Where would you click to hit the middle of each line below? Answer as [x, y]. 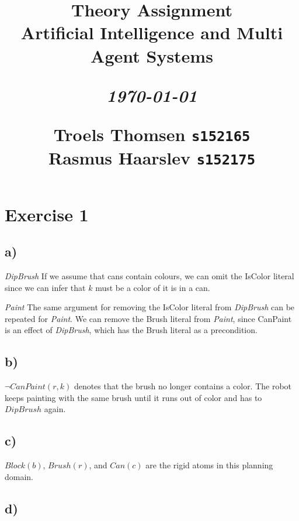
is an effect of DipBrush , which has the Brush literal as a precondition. [131, 330]
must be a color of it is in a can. [153, 287]
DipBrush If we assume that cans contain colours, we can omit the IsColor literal [149, 275]
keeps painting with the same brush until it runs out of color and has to [133, 397]
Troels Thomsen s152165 [152, 134]
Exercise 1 [47, 214]
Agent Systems [152, 55]
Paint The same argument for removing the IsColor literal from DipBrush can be [150, 307]
